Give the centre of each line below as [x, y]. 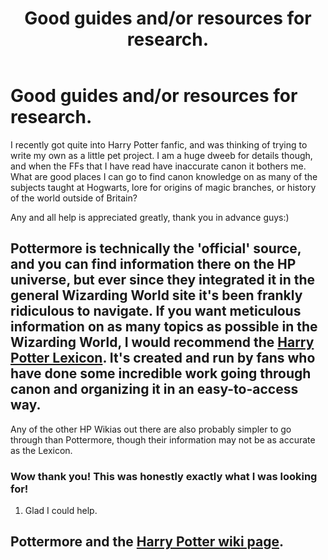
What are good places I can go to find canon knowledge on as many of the [164, 176]
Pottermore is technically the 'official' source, [156, 248]
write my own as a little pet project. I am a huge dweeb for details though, [161, 155]
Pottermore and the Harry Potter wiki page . [147, 542]
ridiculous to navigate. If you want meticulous [156, 311]
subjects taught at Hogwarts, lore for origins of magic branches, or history [163, 187]
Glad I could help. [61, 511]
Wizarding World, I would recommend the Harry [162, 342]
